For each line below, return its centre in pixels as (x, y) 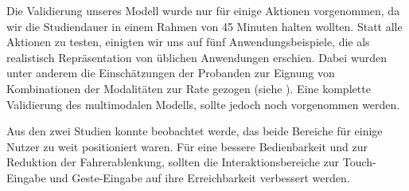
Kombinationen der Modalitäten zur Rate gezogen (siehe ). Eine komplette (189, 88)
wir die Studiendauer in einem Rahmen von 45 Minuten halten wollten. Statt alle (204, 26)
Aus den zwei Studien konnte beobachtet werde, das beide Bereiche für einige (195, 131)
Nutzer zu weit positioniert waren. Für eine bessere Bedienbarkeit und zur (187, 146)
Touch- (359, 162)
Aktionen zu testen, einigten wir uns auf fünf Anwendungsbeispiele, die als (188, 42)
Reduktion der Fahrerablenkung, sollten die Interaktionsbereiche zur (173, 162)
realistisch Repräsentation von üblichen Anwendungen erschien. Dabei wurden (197, 57)
